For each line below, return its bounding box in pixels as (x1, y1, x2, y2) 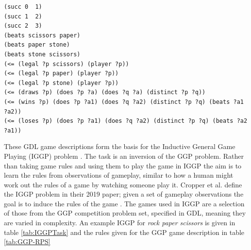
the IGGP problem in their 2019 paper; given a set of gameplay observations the (4, 189, 244, 199)
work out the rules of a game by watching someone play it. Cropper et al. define (4, 179, 242, 189)
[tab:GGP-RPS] (4, 236, 50, 247)
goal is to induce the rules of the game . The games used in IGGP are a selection (4, 198, 245, 208)
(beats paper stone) (4, 41, 70, 49)
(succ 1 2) (4, 13, 42, 20)
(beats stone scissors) (4, 50, 81, 58)
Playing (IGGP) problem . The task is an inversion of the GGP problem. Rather (4, 150, 244, 161)
